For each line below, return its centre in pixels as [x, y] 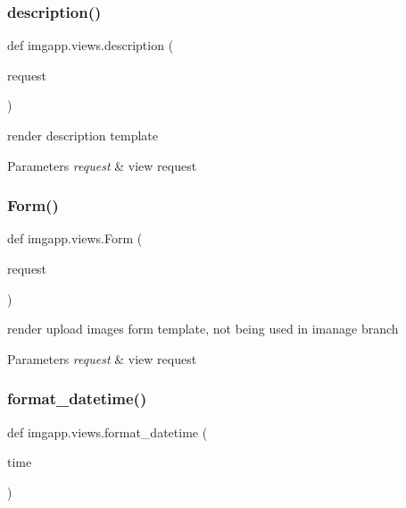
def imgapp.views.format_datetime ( [108, 432]
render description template [83, 135]
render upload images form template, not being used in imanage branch [203, 329]
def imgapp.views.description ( [91, 45]
